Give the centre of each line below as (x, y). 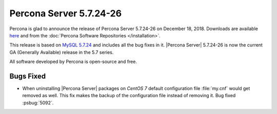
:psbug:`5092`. (38, 103)
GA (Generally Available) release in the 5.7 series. (62, 52)
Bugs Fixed (28, 76)
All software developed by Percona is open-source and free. (73, 62)
